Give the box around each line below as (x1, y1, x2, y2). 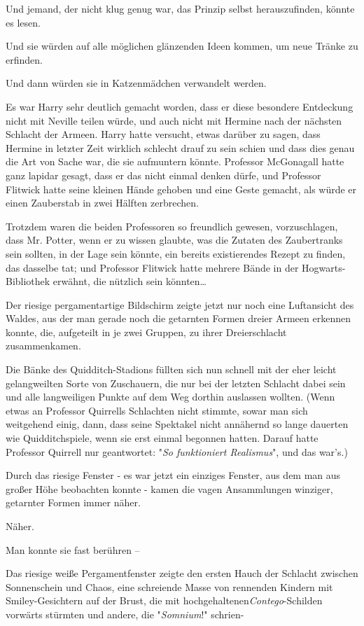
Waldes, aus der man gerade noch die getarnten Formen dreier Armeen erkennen (6, 311, 351, 326)
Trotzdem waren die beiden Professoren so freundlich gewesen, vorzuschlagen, (6, 218, 338, 233)
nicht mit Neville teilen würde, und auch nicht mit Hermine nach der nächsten (6, 113, 342, 127)
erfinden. (6, 52, 43, 67)
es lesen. (6, 15, 41, 29)
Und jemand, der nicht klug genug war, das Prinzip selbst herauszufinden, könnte (6, 1, 355, 15)
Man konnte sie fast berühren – (6, 542, 140, 557)
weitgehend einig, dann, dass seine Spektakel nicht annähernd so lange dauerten (6, 417, 349, 431)
